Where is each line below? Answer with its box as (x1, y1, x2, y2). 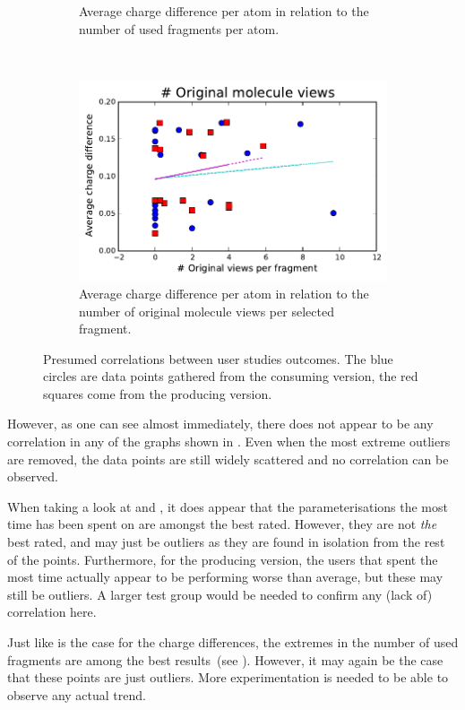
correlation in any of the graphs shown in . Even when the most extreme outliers (7, 432, 451, 451)
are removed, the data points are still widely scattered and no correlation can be (7, 449, 449, 468)
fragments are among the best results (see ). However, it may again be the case (7, 650, 443, 669)
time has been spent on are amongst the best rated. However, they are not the (7, 515, 437, 533)
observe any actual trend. (7, 685, 146, 704)
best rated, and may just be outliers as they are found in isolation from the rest (7, 532, 445, 551)
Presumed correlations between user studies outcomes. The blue (43, 349, 393, 368)
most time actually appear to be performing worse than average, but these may (7, 567, 443, 586)
